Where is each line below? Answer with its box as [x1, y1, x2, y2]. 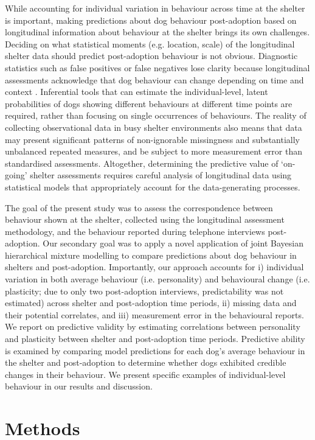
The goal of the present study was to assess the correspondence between [5, 201, 273, 214]
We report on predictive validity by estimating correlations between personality [5, 320, 300, 333]
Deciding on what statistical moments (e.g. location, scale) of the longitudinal [5, 37, 295, 50]
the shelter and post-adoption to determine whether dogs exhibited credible [5, 356, 286, 369]
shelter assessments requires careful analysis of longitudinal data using [30, 169, 292, 181]
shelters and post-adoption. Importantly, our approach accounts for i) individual [5, 260, 304, 273]
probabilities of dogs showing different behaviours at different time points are [5, 97, 292, 110]
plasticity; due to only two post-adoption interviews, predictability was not [5, 284, 284, 297]
